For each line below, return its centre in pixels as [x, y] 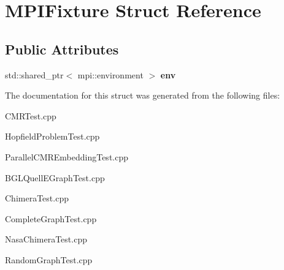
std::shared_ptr [34, 74]
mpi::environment [110, 74]
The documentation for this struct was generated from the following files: [143, 95]
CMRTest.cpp [31, 115]
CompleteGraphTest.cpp [51, 218]
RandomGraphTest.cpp [49, 259]
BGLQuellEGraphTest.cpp [55, 177]
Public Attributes [62, 49]
